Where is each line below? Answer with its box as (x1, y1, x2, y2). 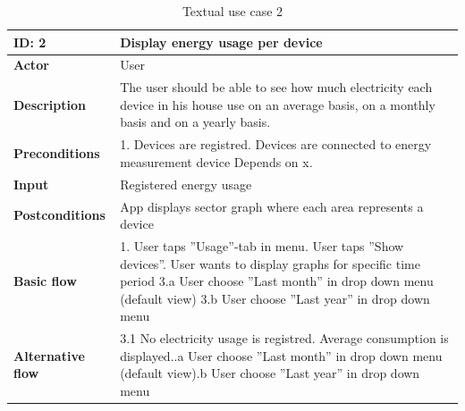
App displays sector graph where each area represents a (120, 197, 424, 215)
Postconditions (13, 205, 106, 224)
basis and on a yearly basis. (120, 113, 271, 131)
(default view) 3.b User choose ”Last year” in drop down (120, 289, 430, 307)
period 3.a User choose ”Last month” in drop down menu (120, 272, 434, 290)
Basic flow (13, 272, 77, 290)
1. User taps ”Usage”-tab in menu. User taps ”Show (120, 237, 404, 256)
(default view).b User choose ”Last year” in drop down (120, 364, 420, 382)
